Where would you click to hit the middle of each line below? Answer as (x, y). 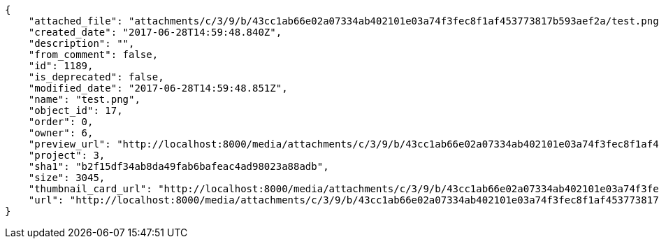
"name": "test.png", (84, 99)
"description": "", (81, 43)
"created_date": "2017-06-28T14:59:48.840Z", (155, 32)
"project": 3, (67, 155)
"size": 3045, (67, 178)
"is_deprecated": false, (96, 77)
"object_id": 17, (75, 110)
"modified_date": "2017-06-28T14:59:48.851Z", (158, 88)
